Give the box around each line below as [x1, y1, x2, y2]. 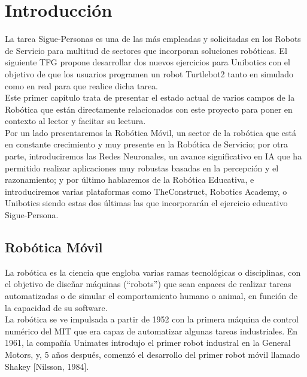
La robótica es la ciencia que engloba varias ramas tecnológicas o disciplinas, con [5, 266, 301, 278]
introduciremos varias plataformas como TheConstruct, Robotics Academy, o [5, 185, 287, 197]
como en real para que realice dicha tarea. [5, 79, 159, 92]
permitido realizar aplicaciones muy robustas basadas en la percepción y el [5, 161, 279, 174]
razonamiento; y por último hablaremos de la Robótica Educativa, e [5, 173, 254, 186]
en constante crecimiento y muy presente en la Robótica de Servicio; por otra [5, 138, 288, 150]
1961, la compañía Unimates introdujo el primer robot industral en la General [5, 336, 291, 349]
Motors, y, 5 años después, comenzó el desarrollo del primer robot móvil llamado [5, 348, 300, 360]
